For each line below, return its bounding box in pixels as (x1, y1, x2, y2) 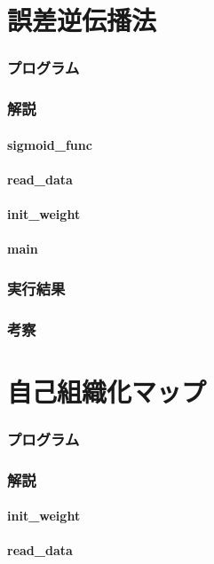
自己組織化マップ (7, 372, 207, 409)
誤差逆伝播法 (7, 2, 157, 38)
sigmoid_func (7, 135, 92, 153)
